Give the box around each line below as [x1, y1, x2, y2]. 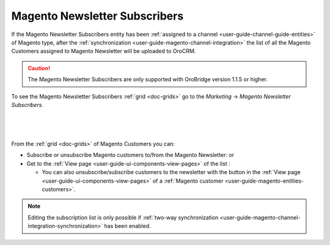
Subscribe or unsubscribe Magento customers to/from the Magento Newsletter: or [26, 152, 235, 159]
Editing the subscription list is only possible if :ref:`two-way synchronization [28, 214, 219, 221]
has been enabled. [104, 222, 151, 230]
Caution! [28, 64, 51, 71]
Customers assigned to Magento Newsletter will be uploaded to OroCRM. [11, 48, 196, 55]
